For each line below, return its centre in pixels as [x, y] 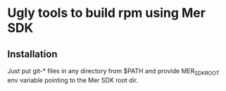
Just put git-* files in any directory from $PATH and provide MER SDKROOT [113, 72]
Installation [32, 54]
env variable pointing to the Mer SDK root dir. [73, 80]
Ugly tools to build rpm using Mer [107, 13]
